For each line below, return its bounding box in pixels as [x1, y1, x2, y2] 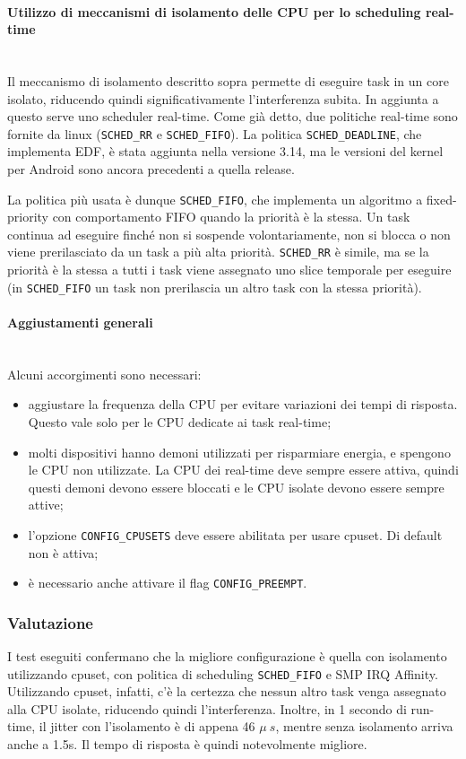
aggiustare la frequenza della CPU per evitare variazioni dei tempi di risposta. [28, 395, 458, 414]
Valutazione [7, 611, 93, 633]
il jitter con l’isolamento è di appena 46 [39, 717, 255, 736]
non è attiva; [28, 543, 99, 562]
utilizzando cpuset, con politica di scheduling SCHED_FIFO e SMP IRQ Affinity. [7, 664, 438, 683]
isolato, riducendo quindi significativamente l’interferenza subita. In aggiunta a [7, 89, 439, 108]
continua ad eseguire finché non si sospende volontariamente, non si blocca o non [7, 224, 451, 243]
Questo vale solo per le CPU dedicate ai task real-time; [28, 412, 332, 431]
